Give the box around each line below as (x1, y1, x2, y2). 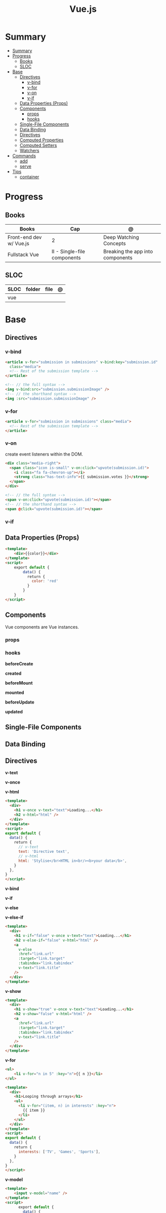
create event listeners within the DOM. (5, 451, 83, 457)
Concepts (103, 240, 126, 247)
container (19, 174, 40, 180)
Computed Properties (19, 137, 64, 143)
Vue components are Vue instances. (5, 624, 79, 630)
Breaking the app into (103, 248, 153, 255)
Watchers (19, 147, 40, 153)
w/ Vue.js (7, 240, 30, 247)
